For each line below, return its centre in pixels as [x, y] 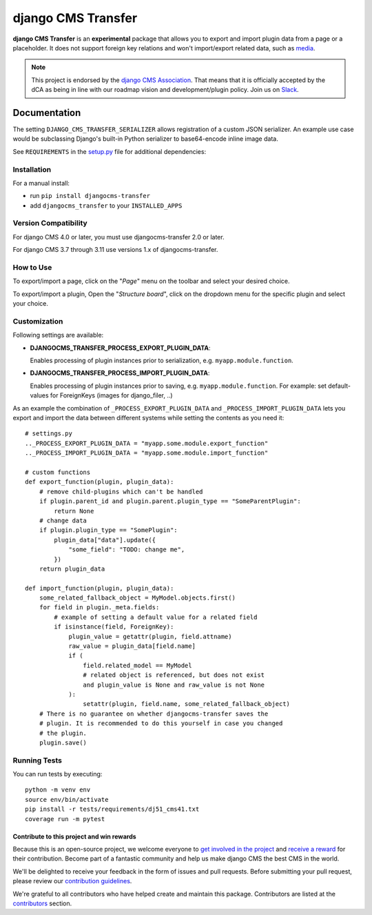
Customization [38, 321]
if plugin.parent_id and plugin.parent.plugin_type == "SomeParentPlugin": [170, 501]
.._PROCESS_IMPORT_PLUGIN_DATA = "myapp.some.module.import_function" [147, 453]
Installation [32, 169]
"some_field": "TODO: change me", [127, 550]
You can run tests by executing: [58, 774]
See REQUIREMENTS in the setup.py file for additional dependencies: [110, 151]
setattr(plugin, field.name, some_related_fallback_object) [187, 704]
